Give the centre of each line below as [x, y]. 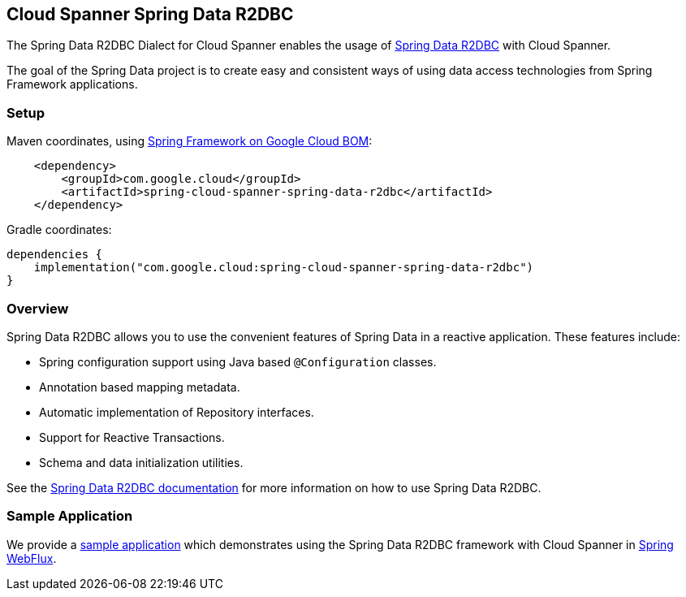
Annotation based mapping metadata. [140, 387]
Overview [38, 308]
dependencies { [55, 255]
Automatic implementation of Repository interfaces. [177, 412]
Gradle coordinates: [59, 230]
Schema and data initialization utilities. [141, 462]
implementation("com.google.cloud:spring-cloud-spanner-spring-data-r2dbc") [284, 268]
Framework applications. [72, 84]
